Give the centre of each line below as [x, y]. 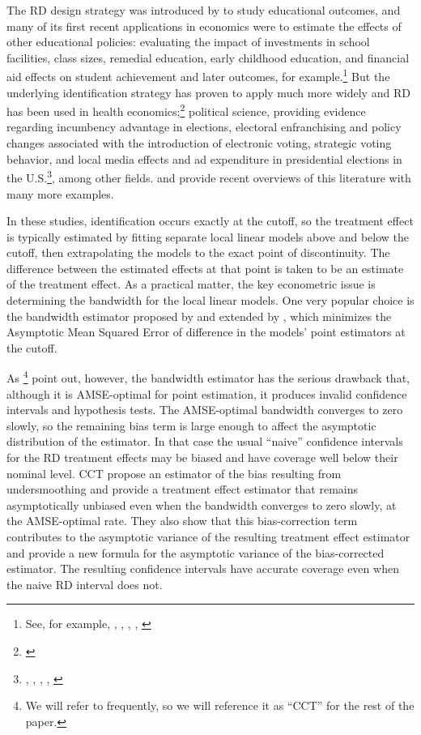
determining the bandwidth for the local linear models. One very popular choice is [210, 300]
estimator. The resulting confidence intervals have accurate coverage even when [203, 568]
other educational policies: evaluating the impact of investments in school [188, 42]
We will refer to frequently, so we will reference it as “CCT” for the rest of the [220, 705]
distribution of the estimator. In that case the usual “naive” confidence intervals [205, 441]
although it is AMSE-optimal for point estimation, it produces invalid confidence [207, 393]
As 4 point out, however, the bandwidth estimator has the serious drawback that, [208, 377]
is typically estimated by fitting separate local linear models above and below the [208, 236]
